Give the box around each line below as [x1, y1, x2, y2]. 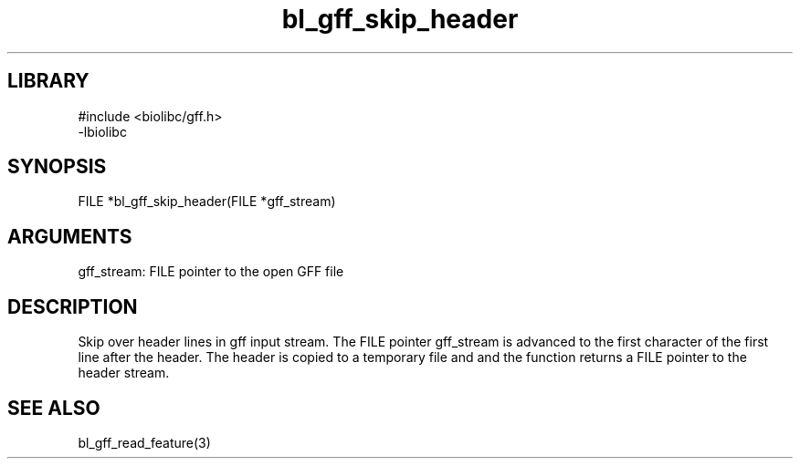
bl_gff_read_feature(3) [78, 434, 211, 450]
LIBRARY [7, 69, 89, 93]
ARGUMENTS [7, 224, 132, 248]
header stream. [78, 365, 170, 381]
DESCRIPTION [7, 295, 138, 318]
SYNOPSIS [7, 155, 107, 179]
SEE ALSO [7, 396, 100, 419]
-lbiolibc [78, 123, 127, 140]
